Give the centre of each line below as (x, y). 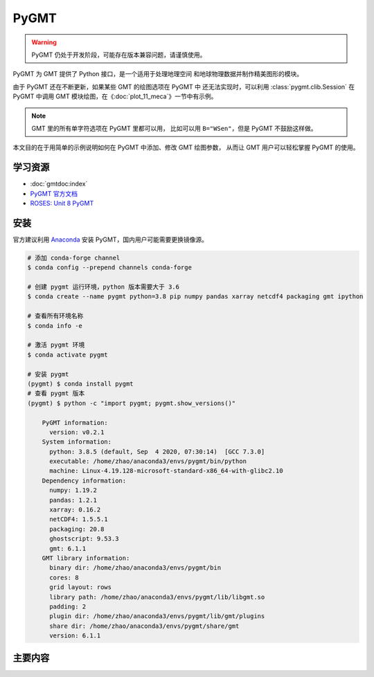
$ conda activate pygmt (68, 354)
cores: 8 (64, 577)
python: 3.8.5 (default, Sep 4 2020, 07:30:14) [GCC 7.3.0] (157, 451)
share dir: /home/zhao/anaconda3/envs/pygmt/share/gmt (144, 626)
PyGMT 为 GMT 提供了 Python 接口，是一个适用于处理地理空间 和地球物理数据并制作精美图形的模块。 (158, 74)
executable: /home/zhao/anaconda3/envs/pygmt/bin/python (148, 461)
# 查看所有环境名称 (55, 316)
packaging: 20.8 (77, 529)
